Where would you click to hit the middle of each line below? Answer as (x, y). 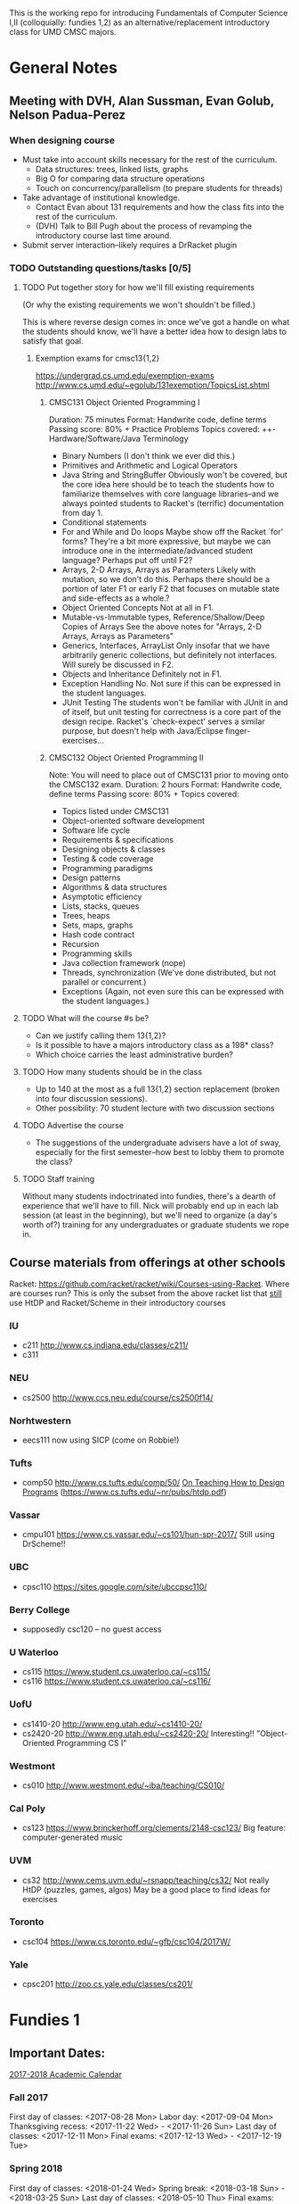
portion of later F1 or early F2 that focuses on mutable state (171, 589)
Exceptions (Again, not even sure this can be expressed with (173, 992)
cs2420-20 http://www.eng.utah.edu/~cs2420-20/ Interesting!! (138, 1733)
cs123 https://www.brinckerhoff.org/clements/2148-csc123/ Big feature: (154, 1828)
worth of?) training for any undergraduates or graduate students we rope (155, 1225)
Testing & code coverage (108, 859)
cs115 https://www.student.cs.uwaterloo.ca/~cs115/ (116, 1672)
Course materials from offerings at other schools (148, 1262)
